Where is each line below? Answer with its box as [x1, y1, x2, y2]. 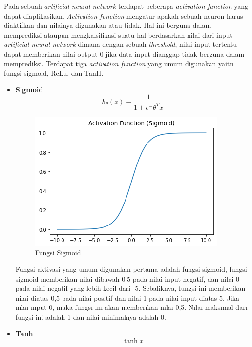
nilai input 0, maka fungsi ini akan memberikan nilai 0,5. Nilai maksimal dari [15, 302, 248, 312]
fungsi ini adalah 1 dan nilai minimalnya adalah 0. [15, 311, 166, 322]
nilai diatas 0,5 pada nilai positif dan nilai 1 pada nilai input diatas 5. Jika [15, 292, 240, 303]
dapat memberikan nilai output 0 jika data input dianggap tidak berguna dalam [4, 48, 245, 59]
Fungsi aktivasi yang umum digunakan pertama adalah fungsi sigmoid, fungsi [15, 264, 247, 274]
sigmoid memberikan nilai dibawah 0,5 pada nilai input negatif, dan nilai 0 [15, 273, 240, 284]
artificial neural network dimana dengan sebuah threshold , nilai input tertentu [4, 39, 237, 49]
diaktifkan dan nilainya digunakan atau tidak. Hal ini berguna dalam [4, 20, 211, 30]
